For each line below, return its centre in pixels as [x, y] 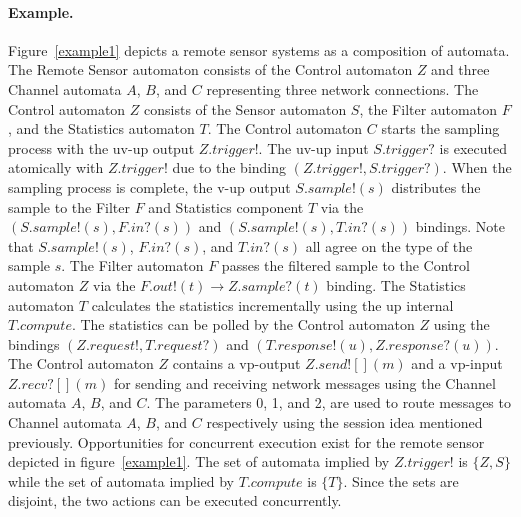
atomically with [56, 167]
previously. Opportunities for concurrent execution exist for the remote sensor [246, 441]
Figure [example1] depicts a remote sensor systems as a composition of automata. [259, 49]
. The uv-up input [313, 147]
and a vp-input [457, 363]
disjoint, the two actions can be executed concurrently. [175, 500]
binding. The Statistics [396, 284]
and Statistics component [226, 206]
